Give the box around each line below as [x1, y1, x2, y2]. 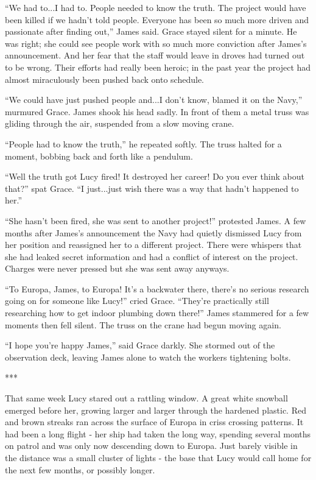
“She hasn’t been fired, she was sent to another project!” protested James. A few [5, 214, 306, 227]
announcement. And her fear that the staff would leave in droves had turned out [5, 49, 305, 62]
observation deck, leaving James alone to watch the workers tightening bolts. [5, 350, 291, 363]
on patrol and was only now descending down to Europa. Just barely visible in [5, 439, 298, 452]
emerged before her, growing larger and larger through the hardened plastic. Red [5, 403, 306, 416]
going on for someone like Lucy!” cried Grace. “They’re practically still [5, 294, 269, 307]
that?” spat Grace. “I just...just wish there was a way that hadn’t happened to [5, 182, 299, 194]
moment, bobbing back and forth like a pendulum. [5, 149, 193, 162]
